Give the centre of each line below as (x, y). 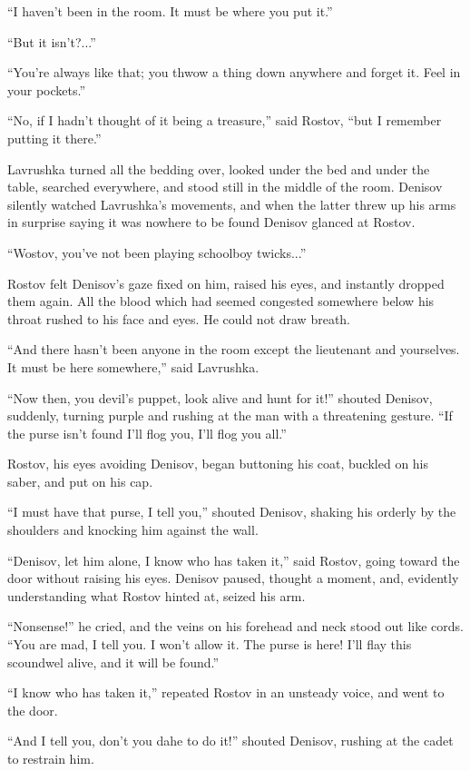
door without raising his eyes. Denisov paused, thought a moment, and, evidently (233, 578)
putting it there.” (54, 138)
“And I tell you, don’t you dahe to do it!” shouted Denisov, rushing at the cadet (230, 741)
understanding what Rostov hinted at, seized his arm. (157, 595)
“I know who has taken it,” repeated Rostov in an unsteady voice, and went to (226, 692)
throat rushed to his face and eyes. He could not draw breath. (179, 318)
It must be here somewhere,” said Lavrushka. (133, 366)
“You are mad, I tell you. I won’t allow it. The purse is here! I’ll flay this (210, 644)
